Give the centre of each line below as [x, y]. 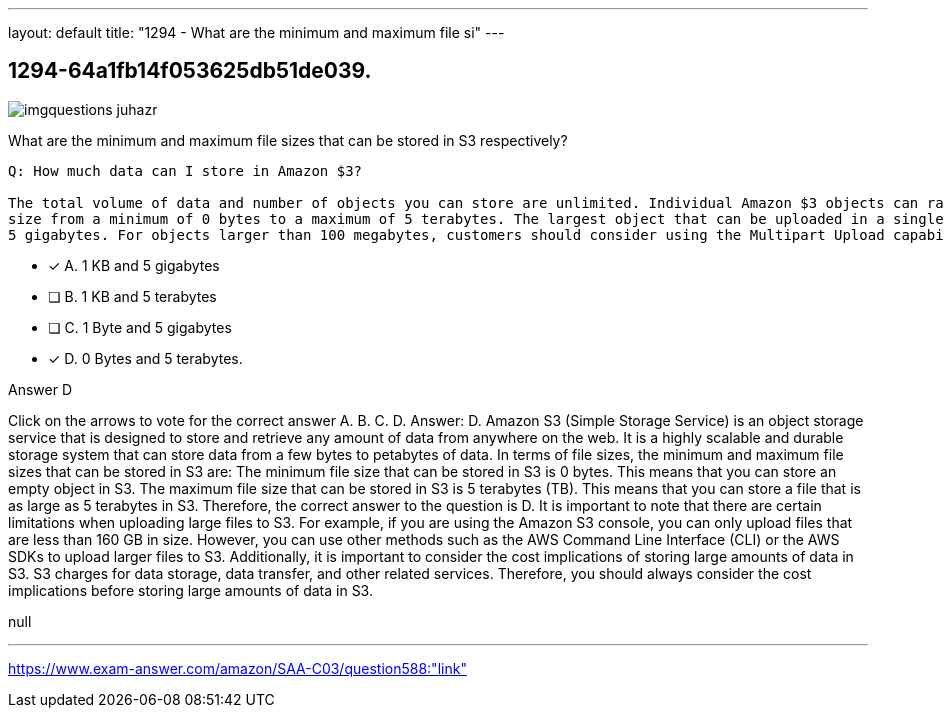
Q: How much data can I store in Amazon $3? [185, 170]
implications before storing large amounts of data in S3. [190, 590]
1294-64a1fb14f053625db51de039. [190, 71]
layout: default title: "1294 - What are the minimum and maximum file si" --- [256, 32]
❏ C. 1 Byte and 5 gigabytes [140, 327]
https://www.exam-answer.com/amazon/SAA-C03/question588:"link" [237, 668]
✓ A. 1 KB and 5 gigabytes [134, 265]
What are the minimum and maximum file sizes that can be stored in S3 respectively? [288, 140]
